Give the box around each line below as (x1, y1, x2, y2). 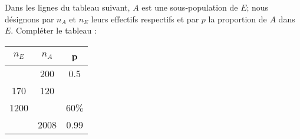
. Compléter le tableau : (11, 24, 97, 37)
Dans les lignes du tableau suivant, (5, 1, 130, 13)
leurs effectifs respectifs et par (91, 12, 199, 25)
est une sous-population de (141, 1, 238, 13)
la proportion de (208, 12, 267, 25)
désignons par (5, 12, 54, 25)
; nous (246, 1, 269, 13)
